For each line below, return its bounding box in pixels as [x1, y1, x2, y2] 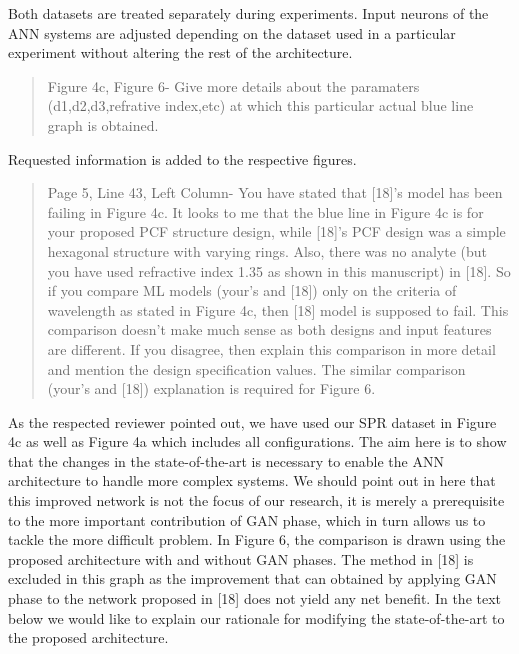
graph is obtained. [47, 114, 159, 135]
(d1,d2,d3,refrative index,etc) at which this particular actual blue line [47, 95, 474, 116]
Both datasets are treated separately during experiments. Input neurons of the [8, 3, 489, 23]
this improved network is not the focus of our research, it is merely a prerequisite [8, 490, 505, 511]
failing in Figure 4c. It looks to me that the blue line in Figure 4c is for [47, 201, 484, 222]
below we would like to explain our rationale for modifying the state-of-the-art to [8, 607, 505, 628]
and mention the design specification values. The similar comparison [47, 358, 466, 379]
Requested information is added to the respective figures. [8, 148, 357, 169]
